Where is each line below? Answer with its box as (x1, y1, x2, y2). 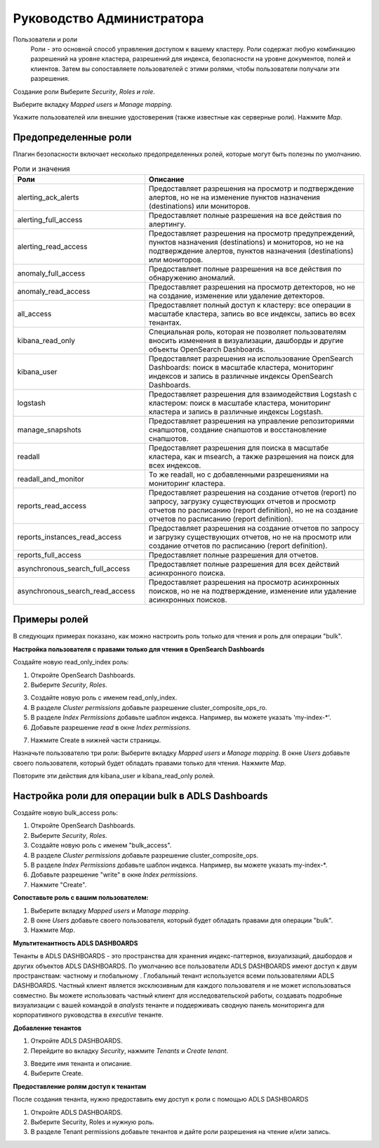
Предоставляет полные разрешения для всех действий (148, 559, 340, 569)
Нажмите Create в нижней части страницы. (30, 735, 161, 744)
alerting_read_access (17, 241, 88, 251)
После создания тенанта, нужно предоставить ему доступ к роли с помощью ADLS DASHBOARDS (13, 1095, 309, 1104)
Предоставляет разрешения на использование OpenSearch (148, 354, 354, 363)
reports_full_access (17, 550, 82, 560)
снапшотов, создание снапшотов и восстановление (148, 425, 327, 434)
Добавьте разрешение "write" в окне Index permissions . (30, 870, 198, 879)
